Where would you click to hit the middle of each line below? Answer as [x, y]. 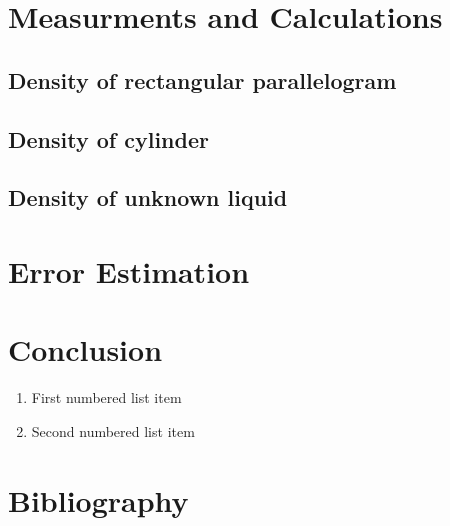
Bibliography [98, 499]
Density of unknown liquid [148, 197]
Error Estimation [129, 270]
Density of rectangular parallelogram [202, 79]
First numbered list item [106, 397]
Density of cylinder [108, 138]
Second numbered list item [113, 430]
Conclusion [85, 349]
